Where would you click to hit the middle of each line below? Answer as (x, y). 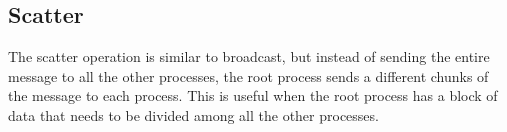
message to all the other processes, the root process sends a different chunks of (248, 75)
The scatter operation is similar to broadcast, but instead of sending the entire (249, 56)
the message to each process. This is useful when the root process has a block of (253, 95)
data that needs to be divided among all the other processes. (193, 114)
